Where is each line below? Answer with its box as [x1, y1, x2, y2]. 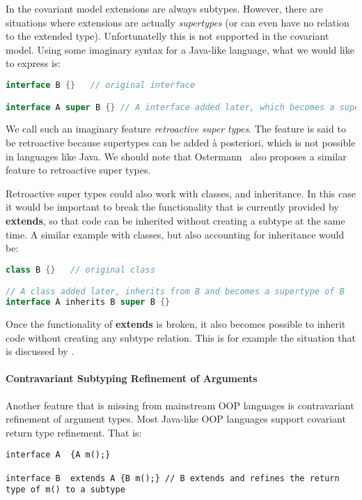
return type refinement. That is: [6, 425, 142, 439]
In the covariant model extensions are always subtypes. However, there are [6, 1, 323, 15]
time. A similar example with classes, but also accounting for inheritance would [6, 227, 345, 241]
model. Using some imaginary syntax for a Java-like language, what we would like [6, 42, 354, 56]
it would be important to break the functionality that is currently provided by [6, 199, 339, 214]
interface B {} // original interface [6, 79, 196, 90]
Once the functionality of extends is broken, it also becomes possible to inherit [6, 317, 346, 331]
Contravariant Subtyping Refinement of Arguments [6, 371, 258, 386]
